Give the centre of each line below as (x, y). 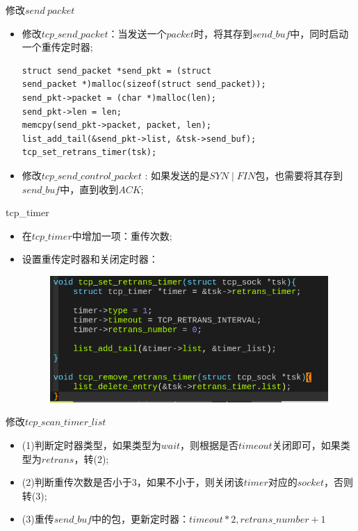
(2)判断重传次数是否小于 (77, 482)
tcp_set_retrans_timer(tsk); (89, 153)
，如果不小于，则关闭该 (190, 482)
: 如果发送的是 (177, 175)
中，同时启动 (319, 33)
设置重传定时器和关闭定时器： (90, 259)
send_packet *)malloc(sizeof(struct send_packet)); (144, 84)
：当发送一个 (137, 33)
